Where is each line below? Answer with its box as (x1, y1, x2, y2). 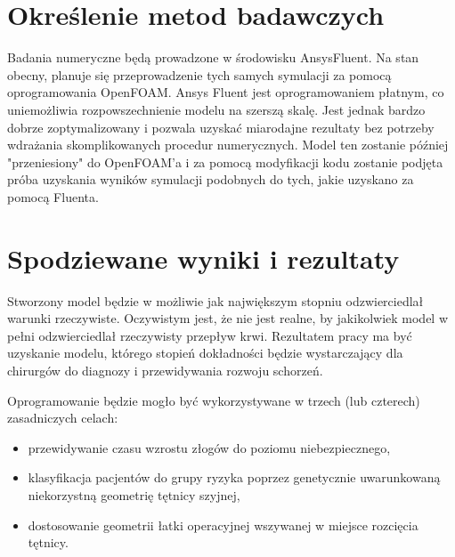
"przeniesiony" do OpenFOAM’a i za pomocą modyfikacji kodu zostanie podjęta (7, 152, 443, 171)
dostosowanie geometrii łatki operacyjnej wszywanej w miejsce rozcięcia (28, 515, 418, 534)
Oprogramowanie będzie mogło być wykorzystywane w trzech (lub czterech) (7, 391, 420, 409)
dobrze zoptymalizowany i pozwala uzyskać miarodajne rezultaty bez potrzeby (7, 117, 435, 136)
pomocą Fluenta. (7, 187, 99, 206)
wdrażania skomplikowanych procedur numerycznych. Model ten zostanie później (7, 135, 449, 154)
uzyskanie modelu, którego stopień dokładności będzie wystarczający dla (7, 343, 403, 362)
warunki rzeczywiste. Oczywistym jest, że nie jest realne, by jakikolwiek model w (7, 309, 449, 327)
